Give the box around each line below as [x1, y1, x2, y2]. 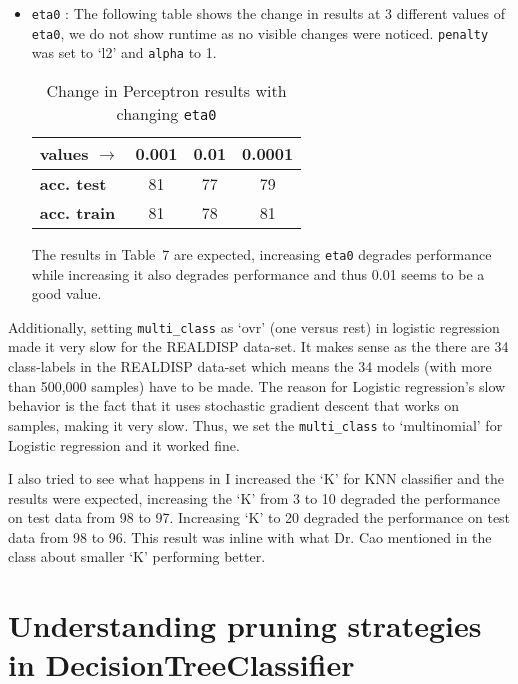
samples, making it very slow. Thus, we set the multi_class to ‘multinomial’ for [8, 414, 503, 435]
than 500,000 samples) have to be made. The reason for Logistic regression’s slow [8, 375, 506, 396]
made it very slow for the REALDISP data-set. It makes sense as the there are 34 [8, 336, 509, 357]
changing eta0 [116, 101, 217, 125]
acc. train [39, 200, 116, 224]
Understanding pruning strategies [8, 605, 482, 646]
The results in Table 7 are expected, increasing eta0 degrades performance [31, 243, 492, 264]
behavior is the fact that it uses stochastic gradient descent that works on [8, 395, 459, 416]
